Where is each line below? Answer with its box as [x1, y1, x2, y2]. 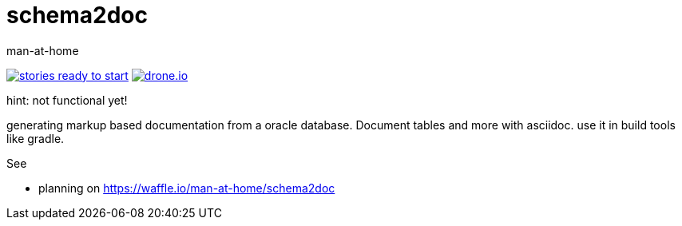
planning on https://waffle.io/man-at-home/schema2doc [38, 180, 335, 195]
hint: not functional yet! [6, 93, 128, 107]
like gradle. [6, 131, 65, 145]
